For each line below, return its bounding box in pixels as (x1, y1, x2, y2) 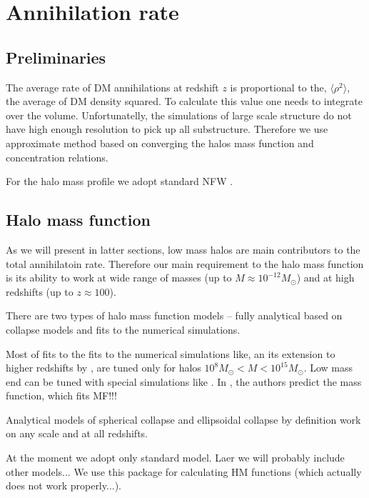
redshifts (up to (6, 284, 74, 299)
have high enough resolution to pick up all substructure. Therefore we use (6, 121, 328, 136)
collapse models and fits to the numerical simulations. (6, 322, 241, 337)
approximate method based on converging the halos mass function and (6, 135, 314, 150)
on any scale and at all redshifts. (6, 426, 148, 441)
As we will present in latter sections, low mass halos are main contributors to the (6, 241, 360, 257)
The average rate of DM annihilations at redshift (6, 79, 219, 94)
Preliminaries (6, 46, 106, 68)
